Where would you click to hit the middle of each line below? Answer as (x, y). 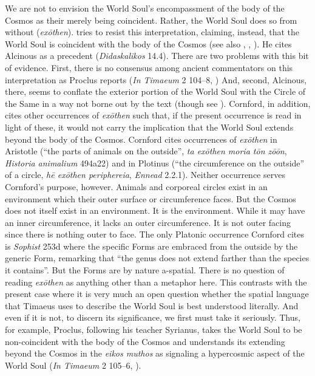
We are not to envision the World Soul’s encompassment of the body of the (145, 8)
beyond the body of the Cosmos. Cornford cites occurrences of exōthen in (141, 139)
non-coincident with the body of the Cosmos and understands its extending (145, 341)
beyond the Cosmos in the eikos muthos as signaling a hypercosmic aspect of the (155, 353)
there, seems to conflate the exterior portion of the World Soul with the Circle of (155, 91)
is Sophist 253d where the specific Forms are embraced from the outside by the (151, 246)
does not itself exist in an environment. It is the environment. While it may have (155, 210)
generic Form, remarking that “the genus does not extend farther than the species (157, 258)
